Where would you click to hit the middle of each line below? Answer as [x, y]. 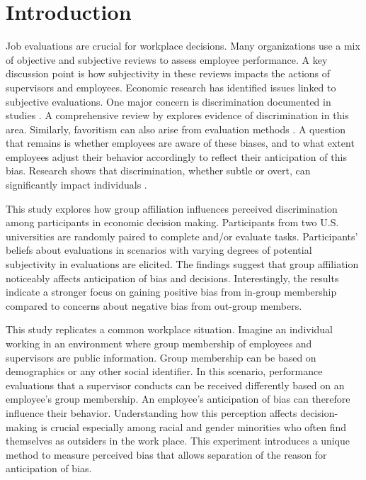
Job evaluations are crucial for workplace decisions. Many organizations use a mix [183, 46]
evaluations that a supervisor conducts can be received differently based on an [175, 385]
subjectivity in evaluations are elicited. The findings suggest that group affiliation [182, 264]
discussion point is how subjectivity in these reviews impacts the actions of [168, 73]
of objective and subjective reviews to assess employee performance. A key [167, 59]
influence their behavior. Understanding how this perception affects [151, 412]
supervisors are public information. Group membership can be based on [161, 357]
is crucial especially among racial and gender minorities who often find [194, 426]
